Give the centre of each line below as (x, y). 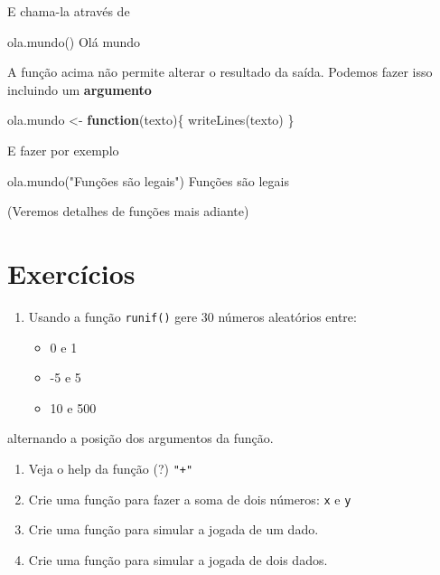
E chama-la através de (69, 11)
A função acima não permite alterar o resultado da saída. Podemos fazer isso (220, 72)
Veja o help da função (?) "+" (111, 468)
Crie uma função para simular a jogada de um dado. (173, 529)
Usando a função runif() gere (113, 316)
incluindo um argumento (80, 89)
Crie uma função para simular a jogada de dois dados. (178, 559)
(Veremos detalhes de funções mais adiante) (128, 211)
